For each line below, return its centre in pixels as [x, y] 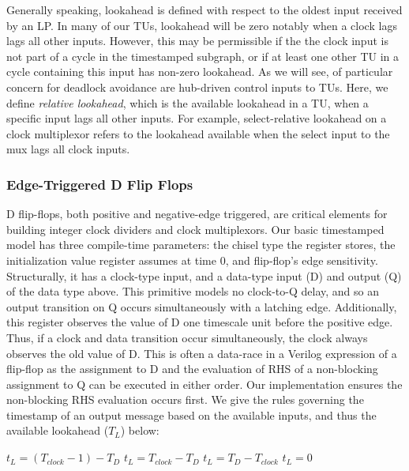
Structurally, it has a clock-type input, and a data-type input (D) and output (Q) [204, 275]
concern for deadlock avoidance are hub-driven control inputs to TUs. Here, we [197, 87]
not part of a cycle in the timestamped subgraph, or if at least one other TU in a [203, 56]
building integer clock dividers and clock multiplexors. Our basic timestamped [195, 229]
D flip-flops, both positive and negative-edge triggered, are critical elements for [197, 214]
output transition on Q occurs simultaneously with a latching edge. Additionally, [202, 306]
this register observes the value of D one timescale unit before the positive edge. [200, 322]
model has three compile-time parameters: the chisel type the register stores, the [201, 245]
